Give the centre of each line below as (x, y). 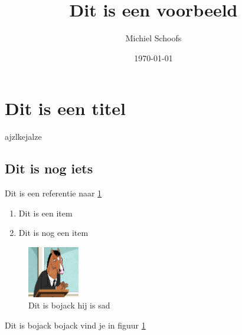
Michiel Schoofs (153, 38)
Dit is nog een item (53, 233)
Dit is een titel (66, 108)
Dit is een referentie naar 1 (53, 193)
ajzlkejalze (23, 137)
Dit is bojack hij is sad (69, 305)
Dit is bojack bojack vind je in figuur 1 (75, 325)
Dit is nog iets (49, 168)
